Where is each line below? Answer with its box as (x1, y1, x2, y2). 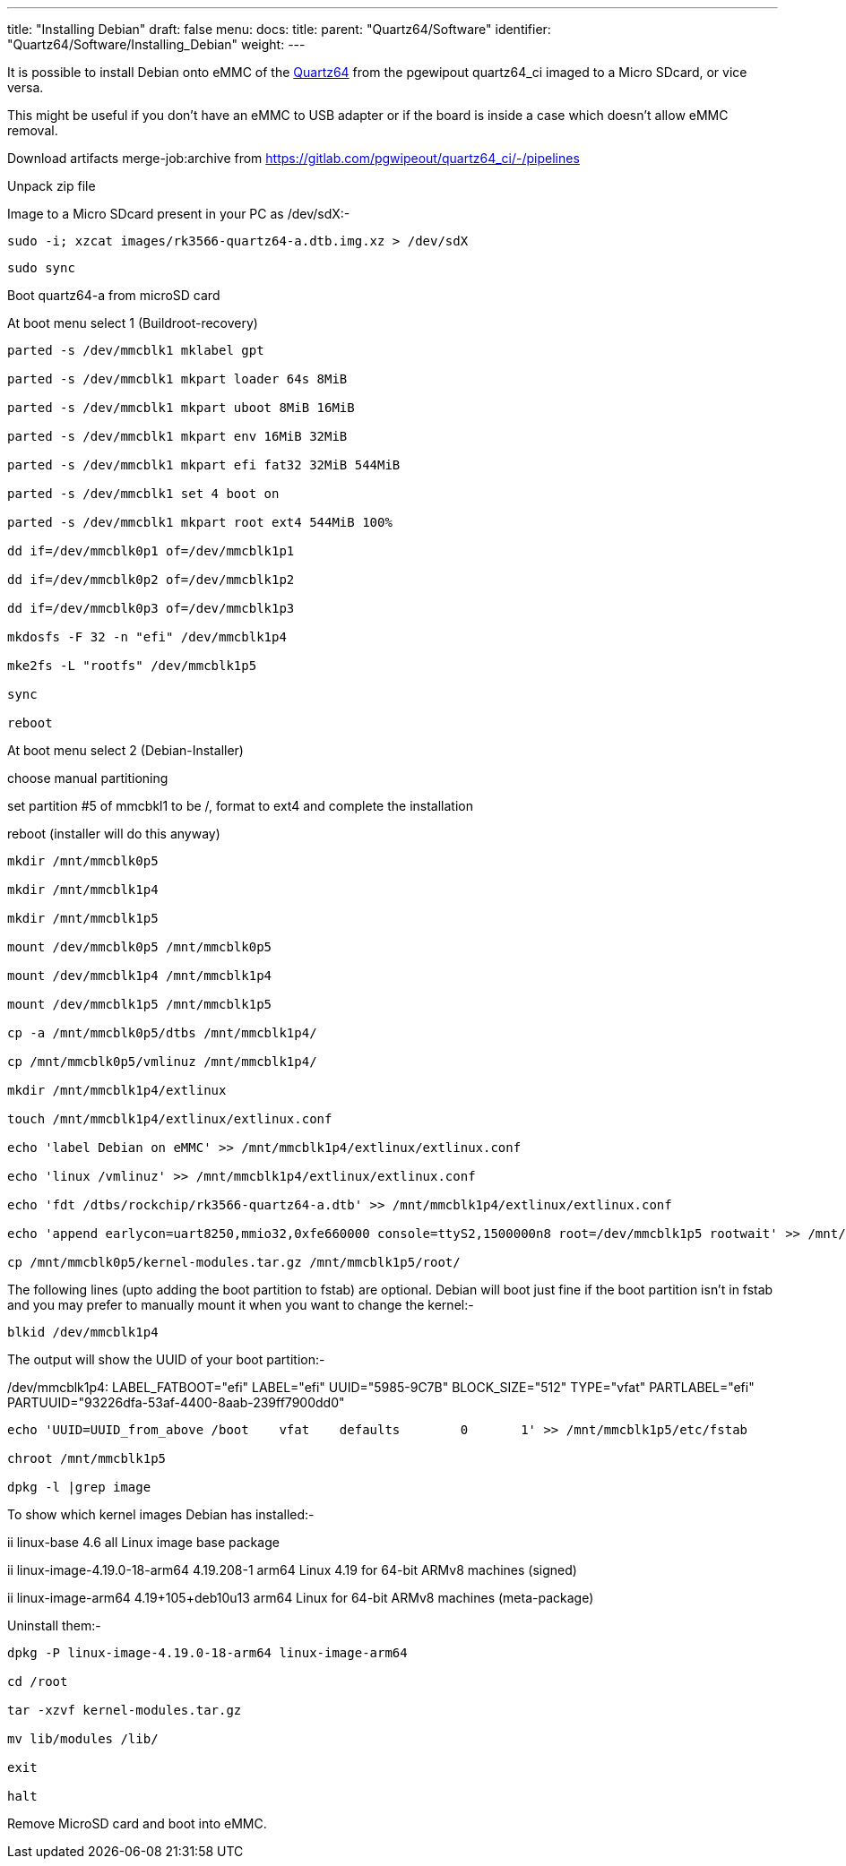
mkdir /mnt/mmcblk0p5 (7, 854, 159, 868)
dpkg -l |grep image (7, 1480, 151, 1494)
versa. (7, 80, 44, 95)
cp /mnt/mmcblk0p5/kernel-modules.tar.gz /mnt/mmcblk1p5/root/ (7, 1255, 461, 1269)
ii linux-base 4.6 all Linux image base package (7, 1535, 280, 1550)
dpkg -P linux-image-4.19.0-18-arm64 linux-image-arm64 (7, 1646, 408, 1660)
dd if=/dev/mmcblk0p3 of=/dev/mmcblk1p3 (7, 601, 295, 615)
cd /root (7, 1674, 68, 1689)
